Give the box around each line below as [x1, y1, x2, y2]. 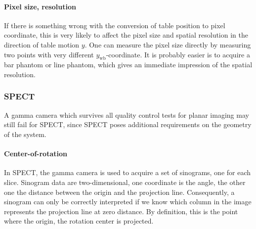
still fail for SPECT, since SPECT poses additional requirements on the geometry [4, 119, 252, 130]
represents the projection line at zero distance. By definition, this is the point [4, 206, 238, 216]
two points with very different [4, 49, 94, 59]
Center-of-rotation [4, 148, 67, 159]
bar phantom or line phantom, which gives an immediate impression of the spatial [4, 59, 253, 70]
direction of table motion [4, 39, 80, 49]
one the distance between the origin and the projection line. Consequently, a [4, 186, 235, 197]
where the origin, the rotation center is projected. [4, 216, 154, 226]
